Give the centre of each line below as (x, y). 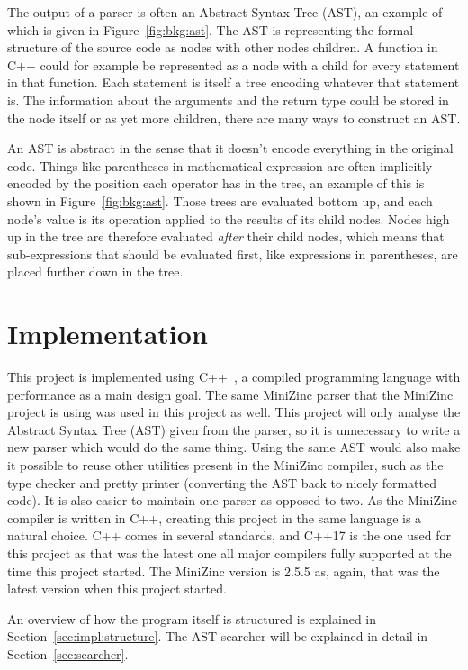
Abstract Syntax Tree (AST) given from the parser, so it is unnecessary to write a (234, 429)
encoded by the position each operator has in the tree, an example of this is (216, 183)
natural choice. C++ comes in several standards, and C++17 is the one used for (229, 535)
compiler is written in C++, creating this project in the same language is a (215, 517)
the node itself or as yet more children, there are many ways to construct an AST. (234, 118)
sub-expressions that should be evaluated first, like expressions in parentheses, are (233, 254)
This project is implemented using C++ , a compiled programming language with (234, 377)
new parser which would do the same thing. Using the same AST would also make (234, 447)
